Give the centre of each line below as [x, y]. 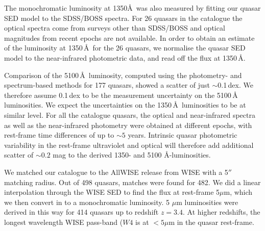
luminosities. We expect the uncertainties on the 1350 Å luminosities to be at [125, 105]
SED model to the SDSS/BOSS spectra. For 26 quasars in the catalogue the [123, 18]
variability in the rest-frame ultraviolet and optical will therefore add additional [129, 145]
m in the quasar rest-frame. [211, 222]
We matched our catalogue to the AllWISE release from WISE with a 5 [116, 172]
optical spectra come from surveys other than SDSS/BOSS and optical [115, 28]
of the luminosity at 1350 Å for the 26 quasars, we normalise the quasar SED [125, 48]
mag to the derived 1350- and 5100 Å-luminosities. [132, 155]
